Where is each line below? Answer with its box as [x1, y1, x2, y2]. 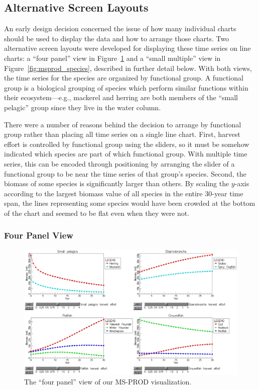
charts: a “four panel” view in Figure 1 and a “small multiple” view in [4, 52, 221, 63]
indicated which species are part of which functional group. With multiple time [4, 148, 247, 159]
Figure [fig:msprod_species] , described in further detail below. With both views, [4, 62, 252, 73]
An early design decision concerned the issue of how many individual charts [4, 23, 236, 34]
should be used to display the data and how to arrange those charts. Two [4, 33, 229, 43]
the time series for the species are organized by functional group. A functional [4, 72, 243, 83]
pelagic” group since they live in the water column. [4, 102, 161, 112]
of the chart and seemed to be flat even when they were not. [4, 207, 190, 218]
